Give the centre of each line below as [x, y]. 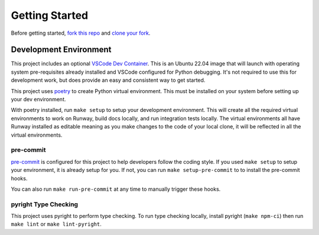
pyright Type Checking [45, 204]
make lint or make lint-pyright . [56, 224]
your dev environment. [38, 100]
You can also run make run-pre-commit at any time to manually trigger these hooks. [116, 189]
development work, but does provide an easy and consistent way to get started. [108, 80]
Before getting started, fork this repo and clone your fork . [81, 33]
